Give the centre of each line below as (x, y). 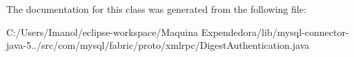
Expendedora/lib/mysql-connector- (275, 32)
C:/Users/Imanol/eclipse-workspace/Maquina (102, 32)
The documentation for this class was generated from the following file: (156, 9)
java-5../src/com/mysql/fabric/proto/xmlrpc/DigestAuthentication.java (158, 45)
